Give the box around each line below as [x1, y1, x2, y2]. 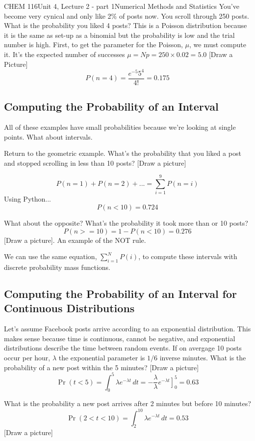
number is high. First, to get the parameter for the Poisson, [4, 39, 183, 50]
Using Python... [4, 194, 51, 204]
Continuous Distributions [4, 300, 135, 316]
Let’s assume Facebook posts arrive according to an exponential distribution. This [4, 323, 251, 334]
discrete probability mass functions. [4, 262, 111, 272]
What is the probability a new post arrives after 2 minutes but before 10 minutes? [4, 398, 251, 409]
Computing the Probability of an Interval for [4, 286, 237, 301]
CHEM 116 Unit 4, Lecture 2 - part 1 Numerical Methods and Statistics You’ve [4, 1, 239, 11]
